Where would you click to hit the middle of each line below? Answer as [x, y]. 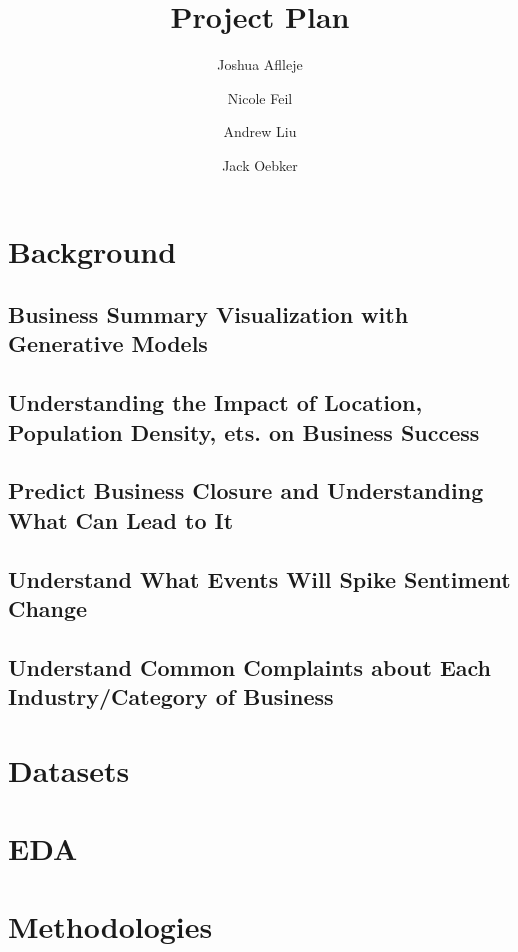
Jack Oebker [260, 164]
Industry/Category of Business [171, 696]
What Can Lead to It [121, 519]
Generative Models [108, 343]
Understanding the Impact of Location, [215, 402]
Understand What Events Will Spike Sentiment [259, 578]
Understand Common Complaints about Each [250, 666]
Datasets [69, 769]
